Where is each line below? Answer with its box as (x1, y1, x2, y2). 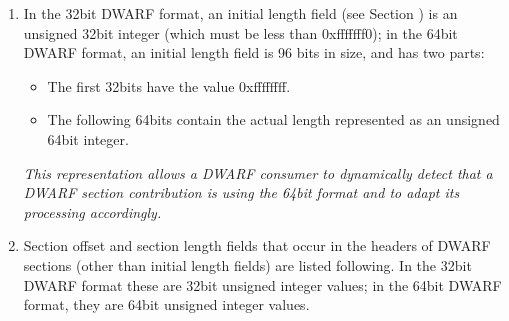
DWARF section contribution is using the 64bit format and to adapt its (23, 182, 460, 203)
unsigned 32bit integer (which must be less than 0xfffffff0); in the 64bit (23, 22, 458, 43)
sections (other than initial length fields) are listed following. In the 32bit (23, 254, 472, 275)
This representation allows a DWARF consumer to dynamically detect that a (23, 162, 493, 183)
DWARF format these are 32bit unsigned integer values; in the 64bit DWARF (23, 274, 502, 295)
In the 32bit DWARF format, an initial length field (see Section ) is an (23, 3, 458, 23)
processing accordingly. (23, 201, 162, 222)
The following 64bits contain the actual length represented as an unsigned (47, 109, 500, 130)
